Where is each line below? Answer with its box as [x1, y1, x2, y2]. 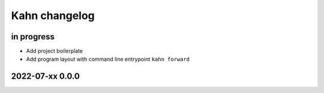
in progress [11, 32, 55, 42]
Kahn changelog [11, 9, 95, 22]
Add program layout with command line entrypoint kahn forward [26, 55, 190, 63]
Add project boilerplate [26, 48, 83, 55]
